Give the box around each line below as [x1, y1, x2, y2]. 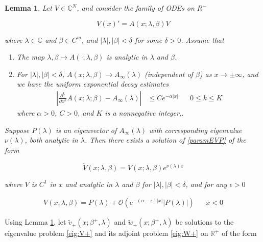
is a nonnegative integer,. [105, 107, 184, 118]
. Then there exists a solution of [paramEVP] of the [84, 135, 246, 145]
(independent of [145, 68, 193, 79]
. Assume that [181, 34, 224, 45]
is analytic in [106, 51, 148, 62]
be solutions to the [175, 217, 234, 227]
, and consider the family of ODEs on [77, 3, 195, 13]
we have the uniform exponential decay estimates [16, 78, 169, 89]
